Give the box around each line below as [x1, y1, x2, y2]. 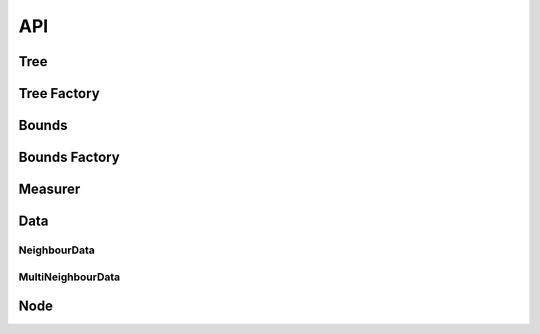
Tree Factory [18, 85, 100, 102]
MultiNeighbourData [18, 270, 121, 284]
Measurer [18, 181, 81, 198]
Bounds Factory [18, 149, 120, 166]
